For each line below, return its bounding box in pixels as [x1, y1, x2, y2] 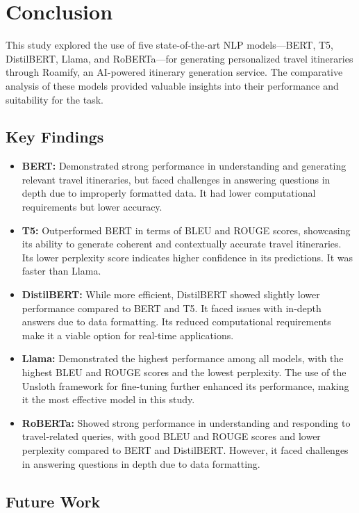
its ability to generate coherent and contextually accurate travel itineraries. [22, 236, 342, 251]
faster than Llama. [22, 263, 101, 278]
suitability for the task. [6, 92, 103, 106]
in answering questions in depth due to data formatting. [22, 456, 260, 471]
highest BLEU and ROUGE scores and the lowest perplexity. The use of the [22, 365, 347, 380]
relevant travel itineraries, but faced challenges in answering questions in [22, 172, 331, 186]
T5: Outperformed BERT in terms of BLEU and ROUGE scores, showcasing [22, 222, 351, 237]
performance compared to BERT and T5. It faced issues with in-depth [22, 300, 322, 315]
